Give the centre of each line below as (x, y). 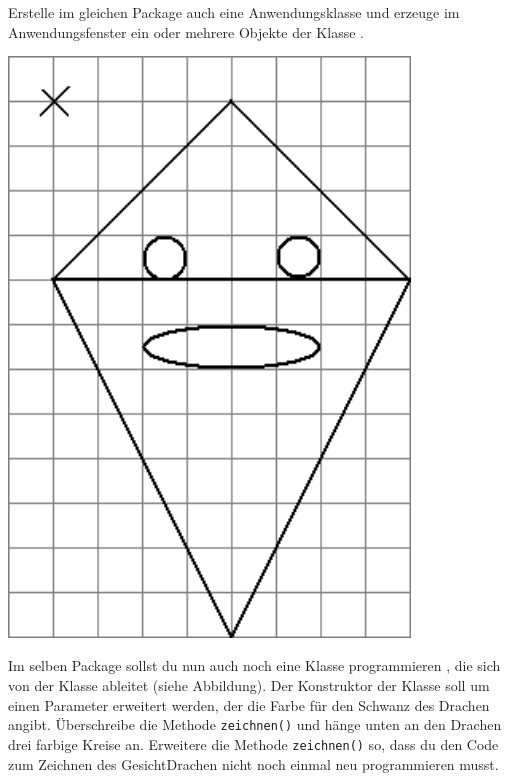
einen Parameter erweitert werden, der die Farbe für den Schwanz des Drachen (249, 704)
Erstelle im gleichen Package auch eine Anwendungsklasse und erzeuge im (234, 12)
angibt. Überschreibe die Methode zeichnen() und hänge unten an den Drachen (255, 724)
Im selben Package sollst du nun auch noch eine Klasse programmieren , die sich (254, 665)
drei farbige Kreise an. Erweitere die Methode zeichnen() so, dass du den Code (253, 743)
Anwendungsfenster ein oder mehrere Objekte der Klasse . (186, 31)
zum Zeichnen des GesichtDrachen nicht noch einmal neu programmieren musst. (253, 763)
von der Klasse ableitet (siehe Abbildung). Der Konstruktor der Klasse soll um (249, 685)
